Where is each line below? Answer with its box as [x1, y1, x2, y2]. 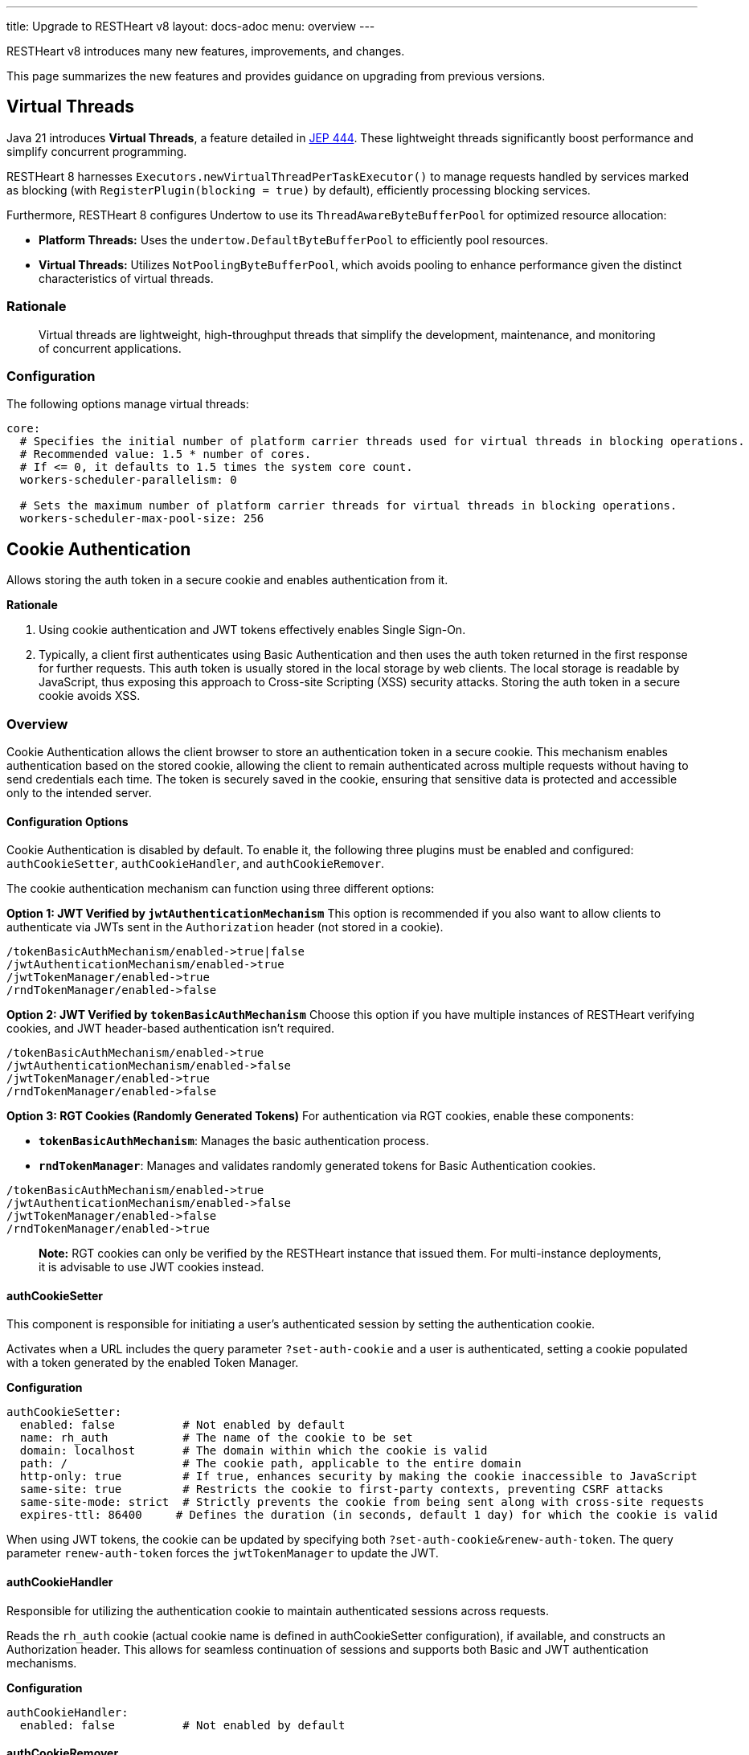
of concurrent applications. [39, 341, 182, 355]
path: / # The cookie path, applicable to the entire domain [19, 1457, 522, 1471]
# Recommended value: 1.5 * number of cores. [19, 448, 312, 461]
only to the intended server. [6, 785, 152, 800]
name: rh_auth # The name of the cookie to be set [19, 1431, 413, 1445]
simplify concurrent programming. [6, 144, 187, 158]
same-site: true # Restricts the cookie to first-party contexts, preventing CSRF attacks [19, 1483, 664, 1496]
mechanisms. [6, 1655, 77, 1670]
